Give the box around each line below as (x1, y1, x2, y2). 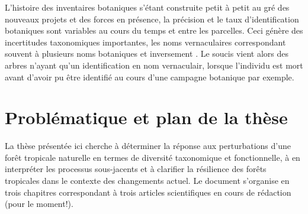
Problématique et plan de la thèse (5, 105, 288, 129)
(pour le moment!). (5, 197, 73, 210)
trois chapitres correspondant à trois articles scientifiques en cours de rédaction (5, 186, 291, 198)
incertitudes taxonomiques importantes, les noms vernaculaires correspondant (5, 35, 286, 48)
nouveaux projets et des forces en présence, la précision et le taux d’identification (5, 12, 299, 25)
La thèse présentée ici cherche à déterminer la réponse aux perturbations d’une (5, 140, 291, 152)
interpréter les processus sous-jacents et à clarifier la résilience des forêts (5, 163, 267, 175)
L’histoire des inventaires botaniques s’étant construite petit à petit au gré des (5, 1, 290, 13)
